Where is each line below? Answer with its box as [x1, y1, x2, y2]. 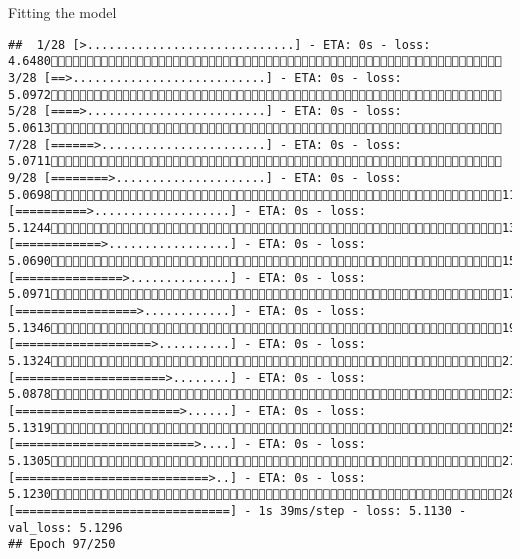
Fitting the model [8, 2, 117, 22]
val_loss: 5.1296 [8, 520, 123, 535]
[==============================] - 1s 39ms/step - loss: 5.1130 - [8, 503, 467, 518]
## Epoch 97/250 [8, 537, 116, 552]
